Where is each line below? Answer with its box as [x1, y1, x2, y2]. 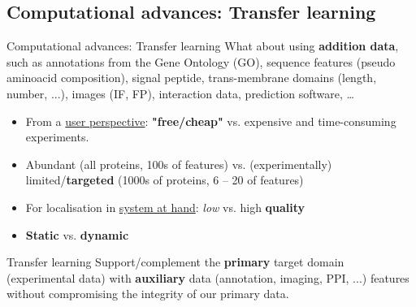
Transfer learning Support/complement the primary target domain [6, 253, 344, 270]
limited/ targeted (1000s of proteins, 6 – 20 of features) [25, 171, 304, 188]
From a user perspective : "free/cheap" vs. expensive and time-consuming [25, 112, 396, 129]
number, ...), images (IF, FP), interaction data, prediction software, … [6, 84, 354, 102]
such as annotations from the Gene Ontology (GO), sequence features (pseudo [6, 53, 396, 70]
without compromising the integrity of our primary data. [6, 285, 289, 302]
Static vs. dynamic [25, 226, 129, 243]
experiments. [25, 128, 89, 145]
